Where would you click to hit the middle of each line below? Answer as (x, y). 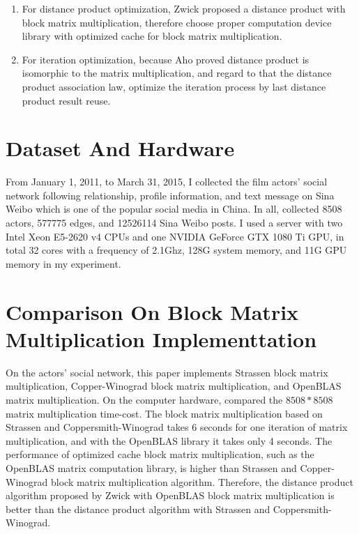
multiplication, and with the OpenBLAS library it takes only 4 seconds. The (169, 440)
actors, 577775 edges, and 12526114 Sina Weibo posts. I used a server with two (174, 223)
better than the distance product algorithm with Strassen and (138, 509)
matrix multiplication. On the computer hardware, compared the (144, 399)
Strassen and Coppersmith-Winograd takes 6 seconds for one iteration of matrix (177, 427)
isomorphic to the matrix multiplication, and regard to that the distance (177, 73)
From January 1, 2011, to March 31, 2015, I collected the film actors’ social (167, 182)
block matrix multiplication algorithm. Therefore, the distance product (202, 481)
